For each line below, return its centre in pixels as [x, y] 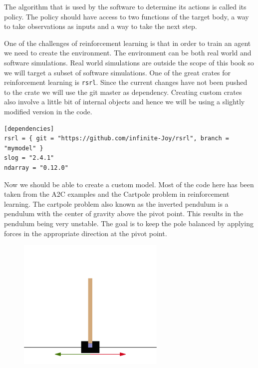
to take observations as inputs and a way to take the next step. [101, 26]
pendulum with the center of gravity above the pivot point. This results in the [124, 213]
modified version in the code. [48, 111]
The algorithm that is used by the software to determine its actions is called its [125, 6]
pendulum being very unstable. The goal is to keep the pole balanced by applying [129, 223]
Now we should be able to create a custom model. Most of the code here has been [129, 184]
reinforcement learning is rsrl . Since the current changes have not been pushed [126, 82]
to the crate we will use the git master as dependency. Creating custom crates [123, 92]
